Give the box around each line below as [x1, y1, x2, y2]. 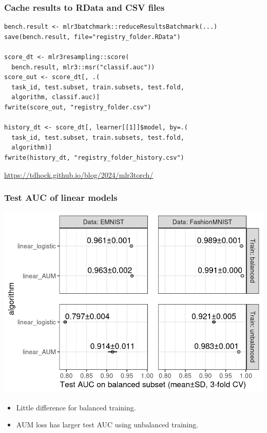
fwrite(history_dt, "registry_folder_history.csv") [4, 154, 184, 161]
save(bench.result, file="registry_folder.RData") [4, 33, 181, 41]
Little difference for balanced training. [16, 402, 136, 412]
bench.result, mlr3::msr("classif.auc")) [11, 63, 155, 71]
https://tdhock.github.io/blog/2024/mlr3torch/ [4, 169, 154, 180]
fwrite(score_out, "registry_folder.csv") [4, 103, 151, 111]
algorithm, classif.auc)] [11, 93, 100, 101]
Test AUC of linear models [4, 191, 118, 204]
